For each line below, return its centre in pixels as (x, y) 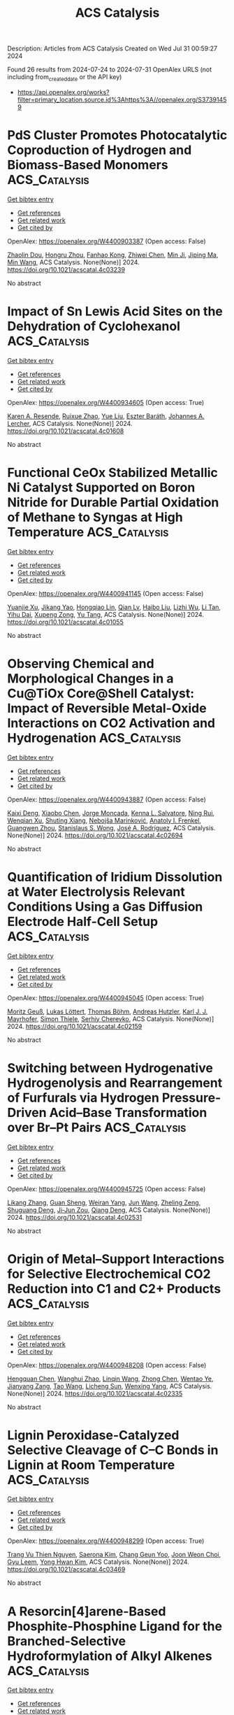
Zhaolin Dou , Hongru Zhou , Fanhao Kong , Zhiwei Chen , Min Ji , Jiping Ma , (113, 255)
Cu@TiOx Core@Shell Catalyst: (101, 693)
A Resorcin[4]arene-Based (87, 1611)
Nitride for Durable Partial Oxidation (113, 503)
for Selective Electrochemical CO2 (109, 1274)
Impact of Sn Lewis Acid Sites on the (115, 312)
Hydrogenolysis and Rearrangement (115, 1083)
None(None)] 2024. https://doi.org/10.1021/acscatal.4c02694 (95, 835)
